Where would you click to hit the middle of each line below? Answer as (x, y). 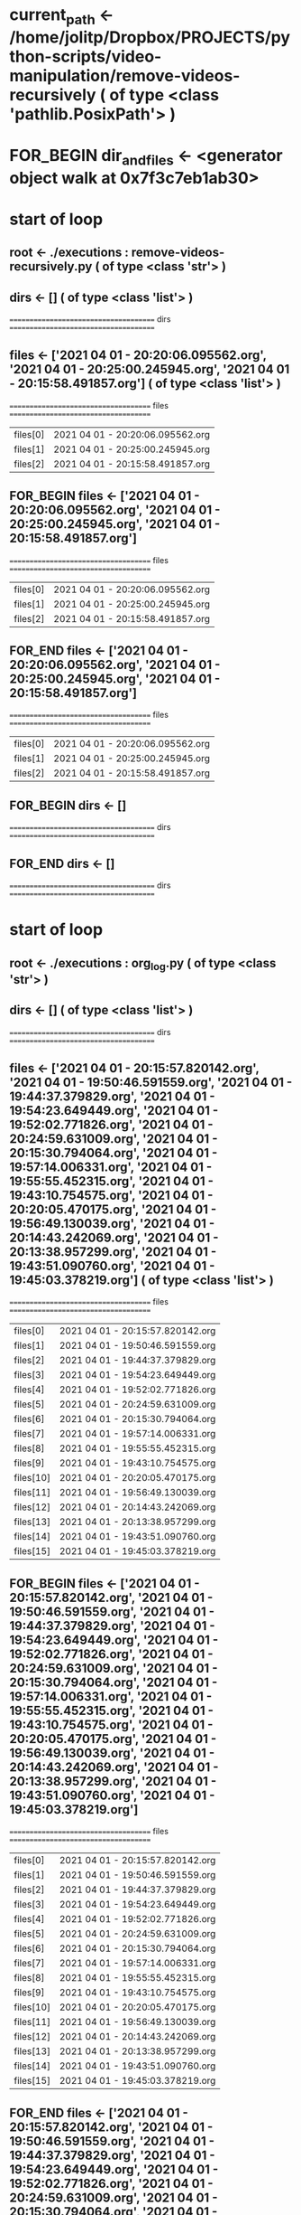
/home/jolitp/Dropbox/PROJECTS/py (150, 37)
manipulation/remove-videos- (125, 75)
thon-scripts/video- (86, 57)
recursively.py (51, 267)
